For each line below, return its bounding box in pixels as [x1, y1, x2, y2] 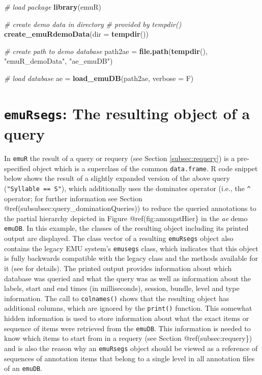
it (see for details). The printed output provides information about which [4, 262, 232, 273]
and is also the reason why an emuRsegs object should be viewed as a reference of [4, 342, 258, 353]
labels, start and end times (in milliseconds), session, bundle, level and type [4, 283, 240, 293]
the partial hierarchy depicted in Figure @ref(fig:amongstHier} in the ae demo [4, 212, 248, 223]
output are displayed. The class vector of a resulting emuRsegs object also [4, 233, 234, 243]
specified [4, 163, 31, 173]
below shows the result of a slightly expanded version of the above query [4, 173, 230, 183]
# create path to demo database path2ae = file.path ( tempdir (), [4, 45, 208, 56]
